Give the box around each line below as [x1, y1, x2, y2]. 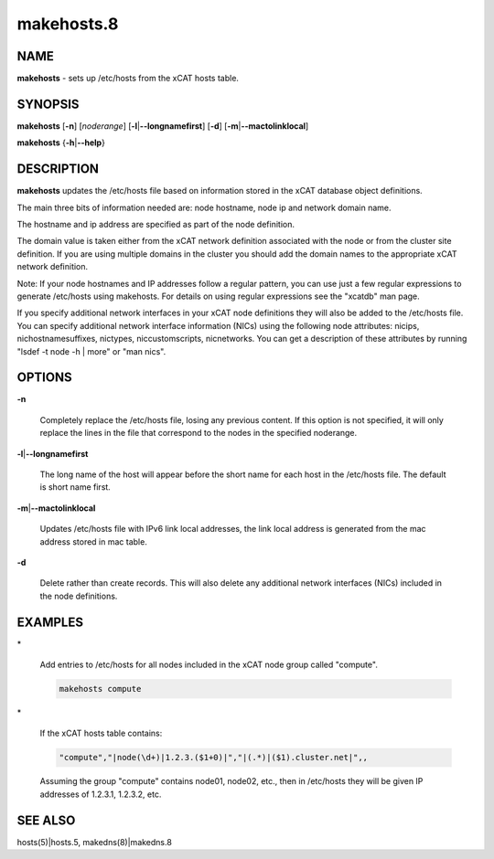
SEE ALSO [16, 812, 76, 828]
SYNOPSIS [16, 96, 80, 111]
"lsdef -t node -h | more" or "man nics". [16, 345, 166, 356]
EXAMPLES [16, 614, 84, 630]
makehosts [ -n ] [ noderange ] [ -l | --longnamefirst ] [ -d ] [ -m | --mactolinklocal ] [16, 120, 309, 132]
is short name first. [39, 482, 112, 493]
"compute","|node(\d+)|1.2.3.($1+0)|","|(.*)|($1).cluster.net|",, [59, 752, 369, 763]
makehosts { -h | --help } [16, 137, 105, 148]
